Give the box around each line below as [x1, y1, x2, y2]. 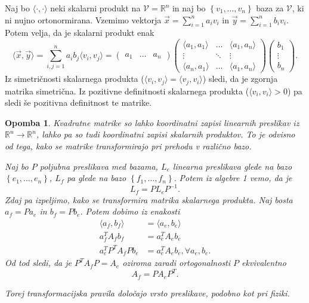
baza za [256, 2, 284, 14]
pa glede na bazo [67, 172, 126, 184]
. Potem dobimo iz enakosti [80, 205, 180, 218]
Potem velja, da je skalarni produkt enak [5, 26, 154, 39]
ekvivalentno [242, 256, 286, 269]
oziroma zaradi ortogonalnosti [122, 256, 231, 269]
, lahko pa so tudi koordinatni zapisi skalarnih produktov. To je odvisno [36, 128, 295, 140]
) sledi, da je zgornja [202, 72, 278, 85]
